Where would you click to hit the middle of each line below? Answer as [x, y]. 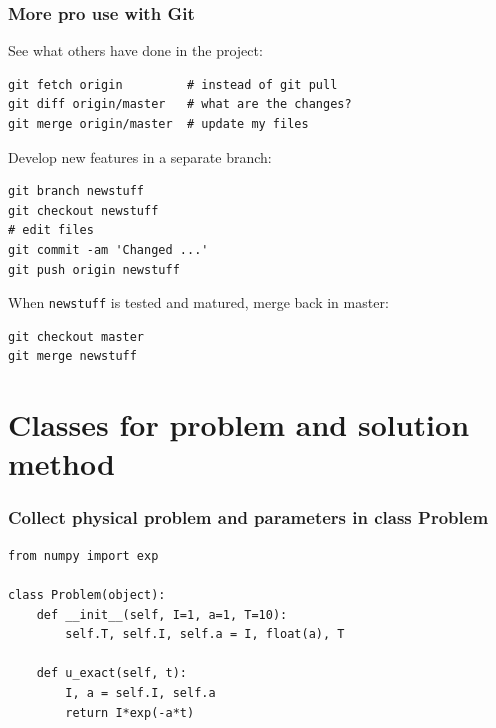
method [61, 463]
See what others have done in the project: [135, 50]
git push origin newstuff [94, 269]
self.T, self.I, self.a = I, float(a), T [205, 634]
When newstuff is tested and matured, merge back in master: [198, 302]
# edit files [51, 230]
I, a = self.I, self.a [140, 692]
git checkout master [76, 336]
